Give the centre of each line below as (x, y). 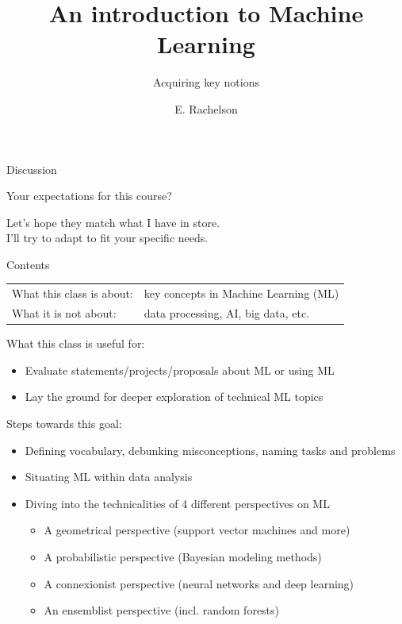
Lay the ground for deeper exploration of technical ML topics (174, 397)
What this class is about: (73, 293)
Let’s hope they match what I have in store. (113, 222)
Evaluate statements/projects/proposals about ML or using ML (180, 370)
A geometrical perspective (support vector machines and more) (197, 530)
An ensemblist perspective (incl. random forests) (162, 610)
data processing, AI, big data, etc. (227, 313)
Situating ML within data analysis (109, 477)
